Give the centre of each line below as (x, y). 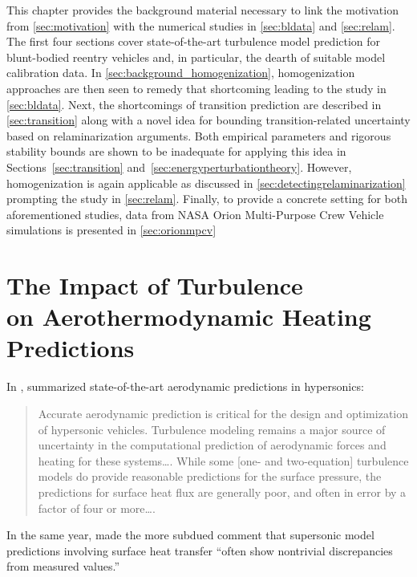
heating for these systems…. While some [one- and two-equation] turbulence (223, 460)
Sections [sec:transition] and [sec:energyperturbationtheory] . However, (179, 167)
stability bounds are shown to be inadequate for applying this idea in (176, 151)
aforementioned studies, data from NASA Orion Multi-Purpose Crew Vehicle (195, 214)
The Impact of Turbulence (155, 285)
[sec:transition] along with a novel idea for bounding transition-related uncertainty (208, 120)
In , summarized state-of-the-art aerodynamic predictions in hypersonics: (185, 386)
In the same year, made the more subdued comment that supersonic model (190, 535)
